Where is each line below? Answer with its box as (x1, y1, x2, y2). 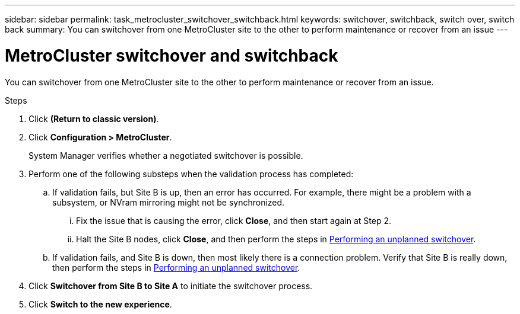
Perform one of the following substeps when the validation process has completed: (28, 168, 354, 179)
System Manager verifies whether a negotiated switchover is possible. (28, 150, 303, 161)
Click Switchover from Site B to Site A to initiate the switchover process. (28, 280, 313, 291)
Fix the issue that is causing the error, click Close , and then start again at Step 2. (76, 215, 391, 226)
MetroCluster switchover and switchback (5, 45, 338, 66)
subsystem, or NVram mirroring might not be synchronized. (52, 197, 285, 207)
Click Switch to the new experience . (28, 299, 172, 309)
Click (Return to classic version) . (28, 113, 159, 124)
